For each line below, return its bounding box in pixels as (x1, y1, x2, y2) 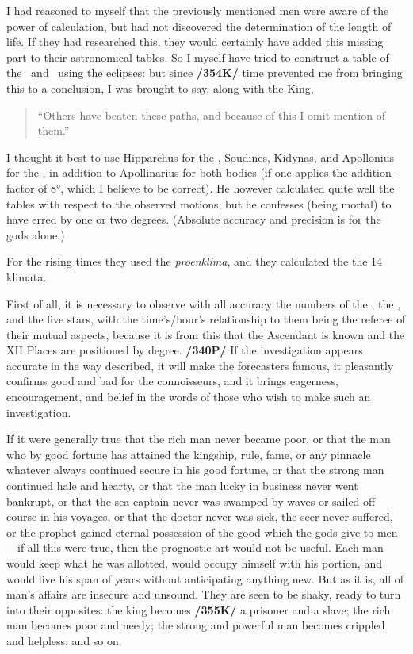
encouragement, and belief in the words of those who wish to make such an (6, 388, 371, 405)
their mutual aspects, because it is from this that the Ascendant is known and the (6, 326, 405, 342)
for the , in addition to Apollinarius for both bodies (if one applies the (6, 164, 348, 181)
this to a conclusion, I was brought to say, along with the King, (6, 79, 314, 96)
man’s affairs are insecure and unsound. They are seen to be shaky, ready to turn (6, 586, 401, 602)
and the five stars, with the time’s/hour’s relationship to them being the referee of (6, 311, 406, 327)
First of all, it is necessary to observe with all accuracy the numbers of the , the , (6, 295, 401, 312)
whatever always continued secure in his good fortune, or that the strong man (6, 461, 384, 478)
